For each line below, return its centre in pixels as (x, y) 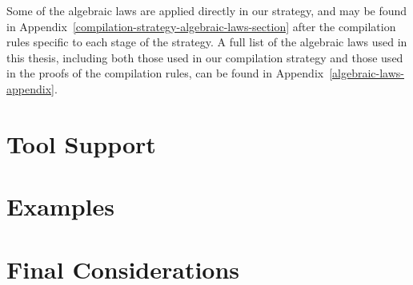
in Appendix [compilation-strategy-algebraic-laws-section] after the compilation (201, 26)
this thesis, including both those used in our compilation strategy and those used (205, 57)
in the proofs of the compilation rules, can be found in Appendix (165, 73)
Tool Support (81, 143)
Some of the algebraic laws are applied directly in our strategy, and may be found (207, 10)
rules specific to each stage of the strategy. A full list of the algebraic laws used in (207, 42)
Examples (60, 206)
